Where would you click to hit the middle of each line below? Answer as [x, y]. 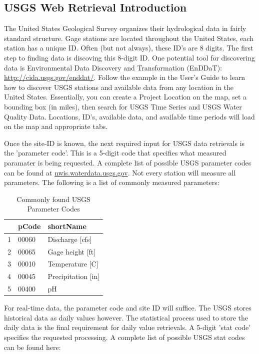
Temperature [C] [73, 264]
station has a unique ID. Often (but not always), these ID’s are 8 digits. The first [129, 48]
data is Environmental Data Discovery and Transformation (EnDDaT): [113, 67]
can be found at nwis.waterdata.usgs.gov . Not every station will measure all [120, 172]
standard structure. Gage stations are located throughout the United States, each [129, 38]
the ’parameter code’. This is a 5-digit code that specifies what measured [115, 153]
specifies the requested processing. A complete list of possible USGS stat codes [124, 337]
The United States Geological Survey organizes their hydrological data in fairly [125, 28]
